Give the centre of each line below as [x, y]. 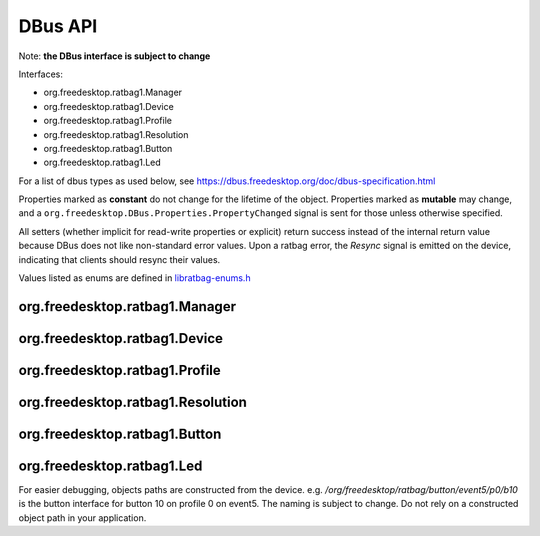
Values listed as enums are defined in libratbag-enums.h [134, 278]
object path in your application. [82, 517]
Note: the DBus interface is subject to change [114, 56]
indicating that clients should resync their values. [119, 259]
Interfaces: [41, 74]
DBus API [58, 26]
